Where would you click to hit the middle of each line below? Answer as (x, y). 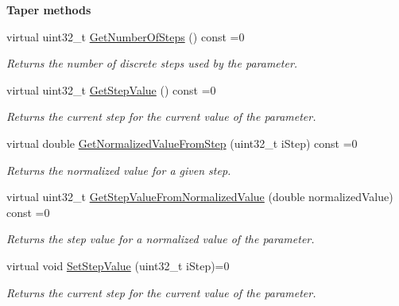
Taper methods (49, 10)
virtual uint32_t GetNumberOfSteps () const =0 (126, 36)
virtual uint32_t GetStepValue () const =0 (111, 89)
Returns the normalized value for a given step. (119, 170)
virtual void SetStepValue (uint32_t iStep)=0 (118, 265)
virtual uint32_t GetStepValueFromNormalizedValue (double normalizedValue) (200, 197)
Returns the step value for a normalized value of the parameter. (161, 239)
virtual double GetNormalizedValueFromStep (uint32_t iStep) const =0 (182, 143)
